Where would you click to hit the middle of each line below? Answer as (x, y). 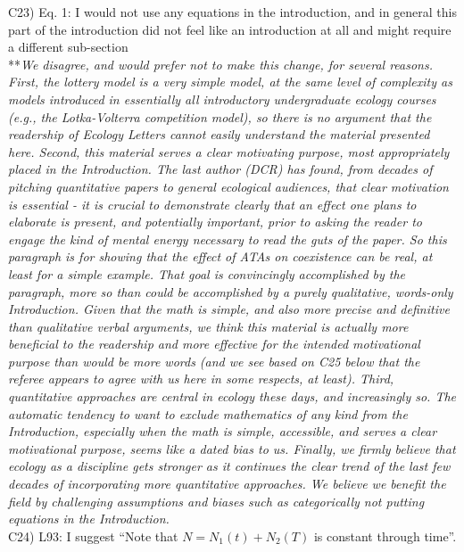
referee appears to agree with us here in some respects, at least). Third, (201, 379)
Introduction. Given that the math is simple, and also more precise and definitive (229, 309)
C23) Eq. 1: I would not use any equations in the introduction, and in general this (232, 12)
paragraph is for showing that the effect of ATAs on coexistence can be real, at (220, 256)
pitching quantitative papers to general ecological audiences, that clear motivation (228, 186)
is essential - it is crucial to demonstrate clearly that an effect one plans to (212, 204)
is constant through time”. (385, 536)
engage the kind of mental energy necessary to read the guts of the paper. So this (228, 239)
